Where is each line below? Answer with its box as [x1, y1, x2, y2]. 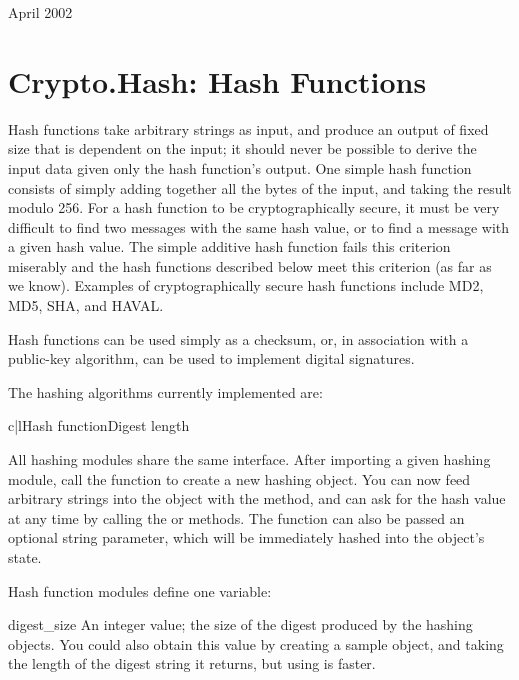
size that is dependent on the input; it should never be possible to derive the [8, 138, 477, 159]
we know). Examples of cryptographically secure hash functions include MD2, [8, 275, 484, 296]
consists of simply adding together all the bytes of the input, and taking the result [8, 177, 512, 198]
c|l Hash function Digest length [8, 415, 190, 436]
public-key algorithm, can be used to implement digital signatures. [8, 348, 415, 369]
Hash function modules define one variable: [8, 580, 272, 601]
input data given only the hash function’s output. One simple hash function [8, 157, 472, 178]
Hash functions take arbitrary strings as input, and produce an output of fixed [8, 118, 489, 139]
